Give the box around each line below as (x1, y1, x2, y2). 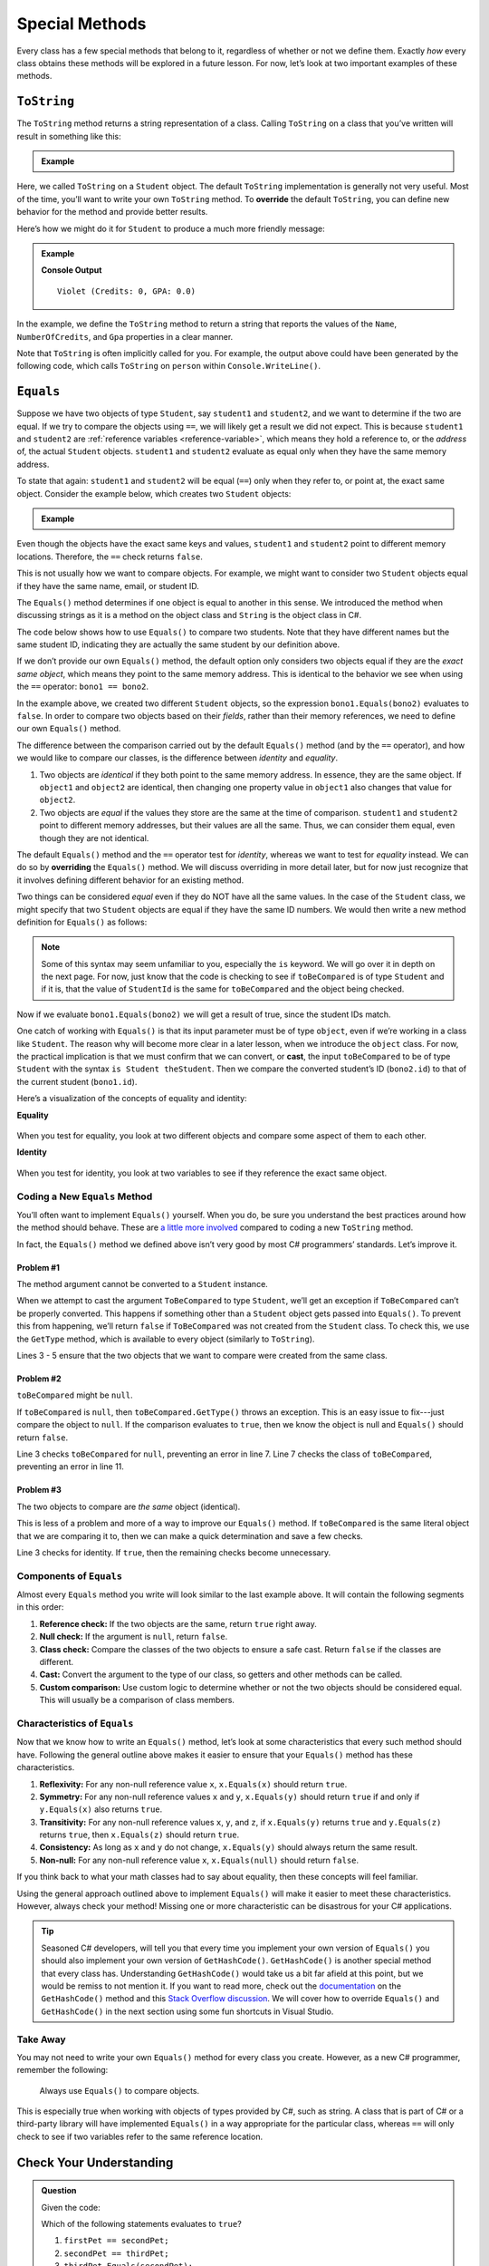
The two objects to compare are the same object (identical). (16, 1501, 241, 1512)
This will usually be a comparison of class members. (39, 1695, 235, 1706)
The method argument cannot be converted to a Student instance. (16, 1279, 269, 1290)
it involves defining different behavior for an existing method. (16, 875, 244, 886)
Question (41, 2185, 77, 2196)
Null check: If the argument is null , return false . (39, 1632, 228, 1642)
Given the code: (41, 2202, 101, 2213)
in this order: (16, 1602, 64, 1612)
